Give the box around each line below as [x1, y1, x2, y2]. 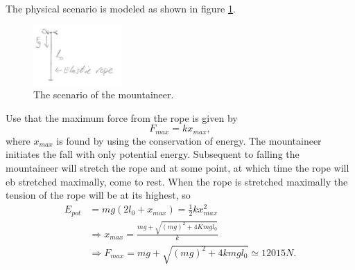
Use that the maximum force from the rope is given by [6, 110, 238, 125]
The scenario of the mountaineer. [33, 87, 174, 102]
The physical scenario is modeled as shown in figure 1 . [6, 1, 236, 15]
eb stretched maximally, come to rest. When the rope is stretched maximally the [6, 174, 348, 188]
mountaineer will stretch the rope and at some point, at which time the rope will [6, 161, 349, 175]
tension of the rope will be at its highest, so [6, 188, 191, 202]
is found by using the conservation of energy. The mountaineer [56, 133, 322, 147]
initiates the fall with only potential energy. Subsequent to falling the [6, 147, 300, 161]
